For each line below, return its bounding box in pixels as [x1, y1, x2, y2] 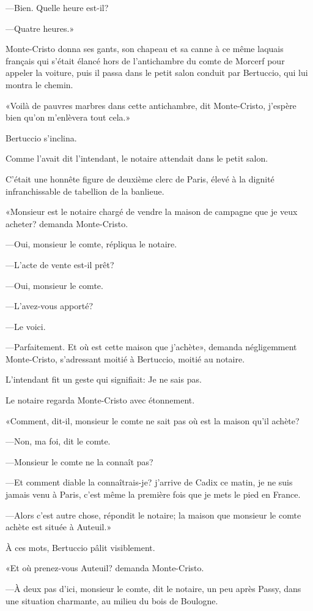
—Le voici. [6, 320, 46, 332]
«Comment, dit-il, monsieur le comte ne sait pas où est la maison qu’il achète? [6, 414, 300, 427]
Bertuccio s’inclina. [6, 131, 77, 144]
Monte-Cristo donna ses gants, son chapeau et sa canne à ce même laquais [6, 42, 284, 55]
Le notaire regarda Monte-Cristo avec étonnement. [6, 394, 195, 407]
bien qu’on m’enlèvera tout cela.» [6, 111, 131, 124]
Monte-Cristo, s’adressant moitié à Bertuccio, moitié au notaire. [6, 352, 245, 365]
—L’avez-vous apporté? [6, 299, 94, 312]
